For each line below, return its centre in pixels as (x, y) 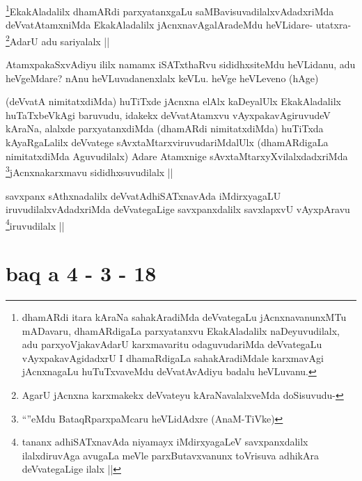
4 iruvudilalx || (35, 224)
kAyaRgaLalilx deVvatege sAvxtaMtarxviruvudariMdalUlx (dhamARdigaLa (167, 142)
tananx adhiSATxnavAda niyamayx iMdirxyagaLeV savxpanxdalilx (165, 442)
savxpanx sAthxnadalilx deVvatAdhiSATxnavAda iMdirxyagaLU (143, 195)
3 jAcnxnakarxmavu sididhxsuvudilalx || (89, 171)
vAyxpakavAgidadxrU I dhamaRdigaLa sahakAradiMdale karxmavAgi (173, 357)
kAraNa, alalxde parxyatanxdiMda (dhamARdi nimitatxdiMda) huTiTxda (165, 128)
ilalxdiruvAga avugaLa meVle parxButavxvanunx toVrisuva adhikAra (170, 455)
